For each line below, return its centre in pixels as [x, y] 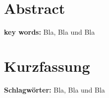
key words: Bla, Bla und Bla [50, 32]
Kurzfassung [47, 66]
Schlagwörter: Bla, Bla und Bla [54, 89]
